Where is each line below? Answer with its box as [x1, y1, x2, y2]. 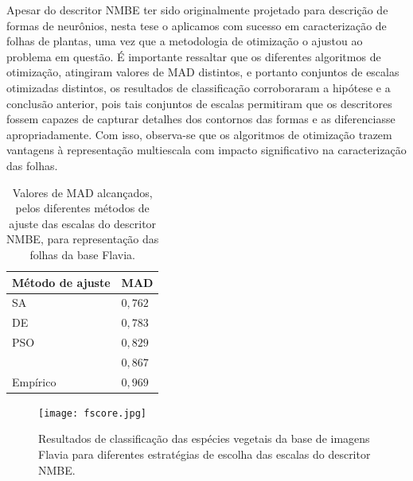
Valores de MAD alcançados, [12, 184, 153, 200]
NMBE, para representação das [6, 231, 159, 247]
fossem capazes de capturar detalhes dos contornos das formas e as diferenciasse [6, 111, 395, 127]
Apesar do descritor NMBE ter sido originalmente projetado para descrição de [6, 2, 388, 17]
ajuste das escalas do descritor [9, 215, 157, 231]
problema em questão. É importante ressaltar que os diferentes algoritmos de [6, 48, 381, 64]
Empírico [12, 373, 56, 390]
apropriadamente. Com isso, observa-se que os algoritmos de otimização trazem [6, 126, 392, 142]
